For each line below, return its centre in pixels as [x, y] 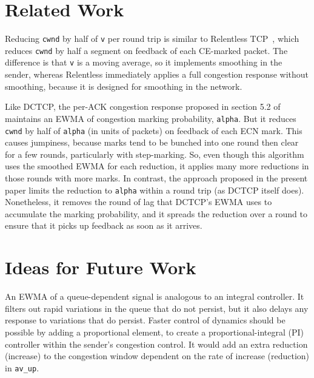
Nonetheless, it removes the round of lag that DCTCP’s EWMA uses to [139, 202]
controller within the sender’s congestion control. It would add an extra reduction [156, 344]
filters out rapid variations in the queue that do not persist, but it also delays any [157, 308]
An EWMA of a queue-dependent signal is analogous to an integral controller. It [155, 296]
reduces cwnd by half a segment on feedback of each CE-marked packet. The [146, 50]
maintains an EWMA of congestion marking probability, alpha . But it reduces [151, 118]
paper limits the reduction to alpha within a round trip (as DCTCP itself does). [155, 190]
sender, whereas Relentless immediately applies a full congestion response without [157, 74]
